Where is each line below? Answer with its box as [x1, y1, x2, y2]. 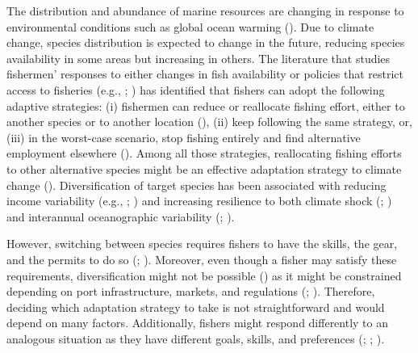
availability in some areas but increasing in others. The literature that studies [6, 49, 391, 66]
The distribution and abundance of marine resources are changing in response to [6, 2, 404, 19]
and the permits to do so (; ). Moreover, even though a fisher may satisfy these [6, 250, 397, 267]
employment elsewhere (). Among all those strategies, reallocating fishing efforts [6, 145, 402, 162]
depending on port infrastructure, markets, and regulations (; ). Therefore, [6, 283, 375, 300]
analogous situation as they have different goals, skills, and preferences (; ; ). [6, 330, 385, 347]
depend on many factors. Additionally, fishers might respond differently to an [6, 314, 389, 331]
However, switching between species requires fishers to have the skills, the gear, [6, 235, 398, 252]
